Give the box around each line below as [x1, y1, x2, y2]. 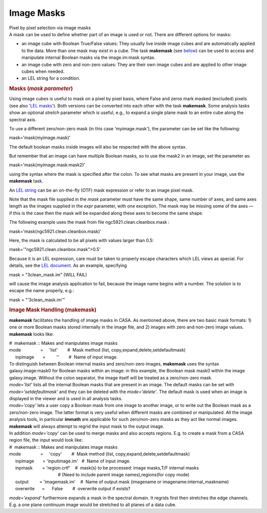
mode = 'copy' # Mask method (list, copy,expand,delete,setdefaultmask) [9, 451, 190, 457]
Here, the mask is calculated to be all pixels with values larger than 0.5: [9, 237, 154, 243]
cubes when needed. [21, 68, 65, 74]
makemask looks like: [9, 331, 54, 337]
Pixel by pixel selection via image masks [9, 25, 91, 31]
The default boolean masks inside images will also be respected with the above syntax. [9, 144, 187, 150]
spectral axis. [9, 116, 37, 122]
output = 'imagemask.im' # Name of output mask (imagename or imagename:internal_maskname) [15, 478, 229, 485]
